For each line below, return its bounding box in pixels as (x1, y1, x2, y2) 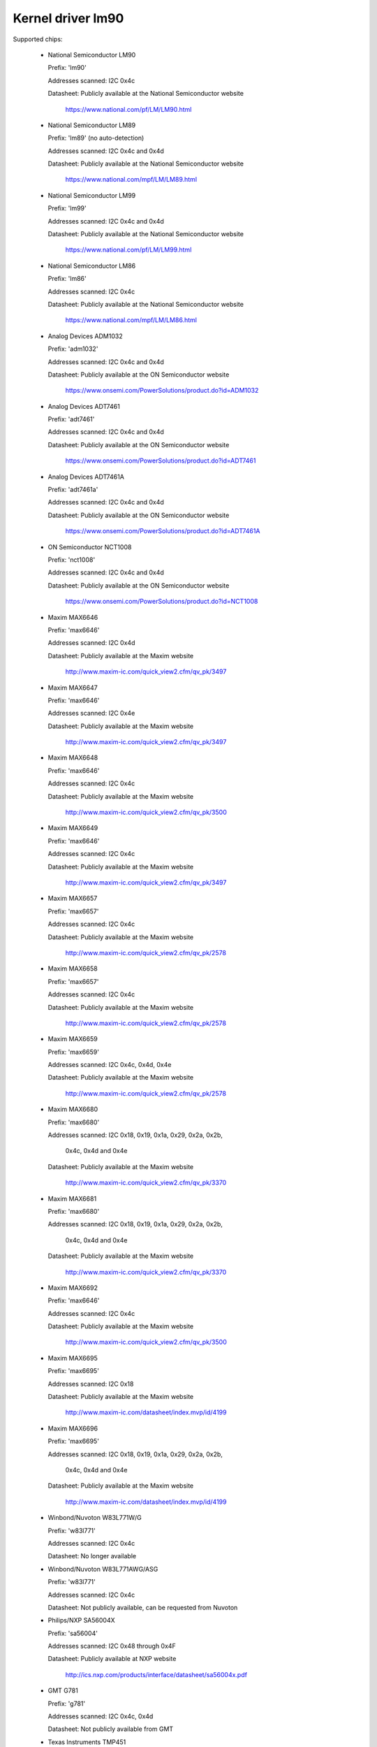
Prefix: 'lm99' (47, 204, 87, 212)
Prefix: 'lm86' (47, 275, 87, 283)
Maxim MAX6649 (47, 824, 98, 832)
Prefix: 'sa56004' (47, 1629, 98, 1637)
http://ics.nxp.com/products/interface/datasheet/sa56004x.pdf (65, 1670, 248, 1679)
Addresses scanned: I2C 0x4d (47, 639, 135, 647)
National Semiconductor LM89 (47, 121, 136, 129)
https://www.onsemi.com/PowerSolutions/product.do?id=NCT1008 (65, 597, 258, 606)
